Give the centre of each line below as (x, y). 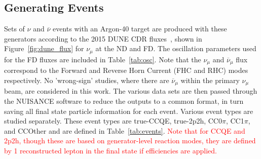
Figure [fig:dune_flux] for (44, 48)
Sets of (14, 29)
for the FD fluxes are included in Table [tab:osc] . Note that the (103, 59)
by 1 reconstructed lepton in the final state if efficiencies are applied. (110, 150)
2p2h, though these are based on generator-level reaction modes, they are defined (130, 141)
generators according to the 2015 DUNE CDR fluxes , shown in (103, 38)
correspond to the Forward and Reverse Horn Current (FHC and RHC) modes (126, 70)
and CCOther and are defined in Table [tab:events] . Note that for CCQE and (125, 130)
